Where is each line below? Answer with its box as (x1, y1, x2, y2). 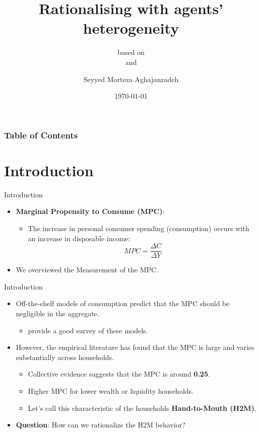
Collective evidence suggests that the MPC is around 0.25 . (28, 369, 210, 379)
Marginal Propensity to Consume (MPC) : (16, 206, 165, 216)
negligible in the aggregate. (16, 308, 99, 318)
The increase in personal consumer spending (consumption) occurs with (28, 223, 249, 233)
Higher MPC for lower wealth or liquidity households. (28, 385, 193, 396)
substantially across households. (16, 351, 114, 362)
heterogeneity (83, 18, 179, 38)
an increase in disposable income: (28, 233, 131, 243)
